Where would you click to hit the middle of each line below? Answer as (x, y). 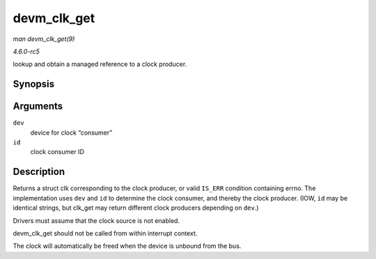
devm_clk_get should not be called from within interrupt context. (105, 233)
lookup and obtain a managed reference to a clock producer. (100, 64)
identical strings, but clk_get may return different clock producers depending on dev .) (136, 208)
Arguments (38, 107)
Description (39, 172)
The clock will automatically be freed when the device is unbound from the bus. (127, 246)
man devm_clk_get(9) (44, 39)
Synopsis (34, 84)
